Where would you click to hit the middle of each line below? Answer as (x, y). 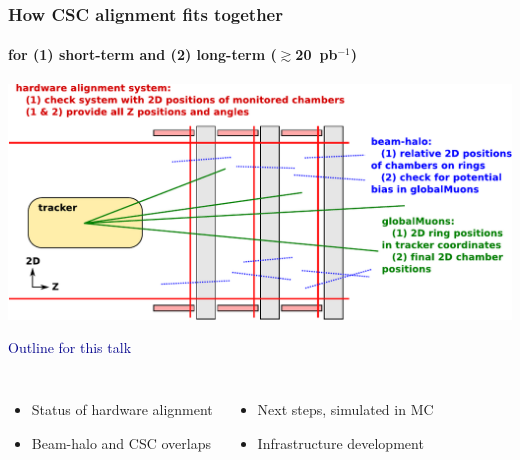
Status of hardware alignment (122, 409)
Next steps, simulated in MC (345, 409)
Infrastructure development (340, 442)
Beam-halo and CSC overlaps (121, 442)
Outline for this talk (70, 347)
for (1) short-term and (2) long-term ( (142, 54)
